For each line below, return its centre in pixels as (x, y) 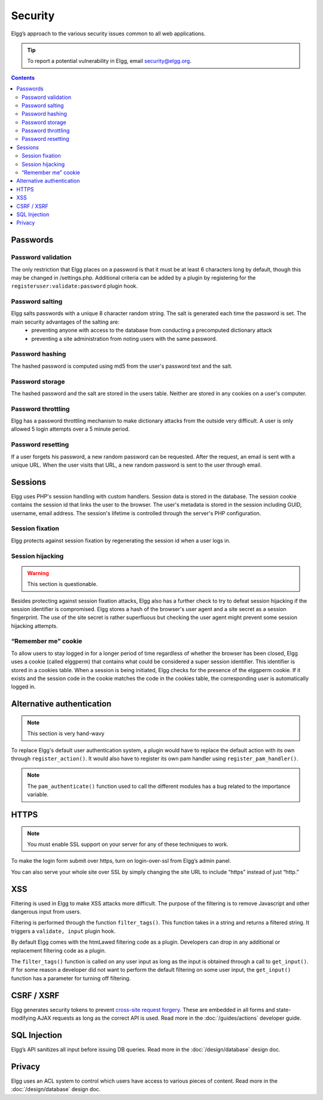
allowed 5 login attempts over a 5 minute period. (70, 429)
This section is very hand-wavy (66, 733)
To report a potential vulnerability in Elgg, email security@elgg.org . (109, 61)
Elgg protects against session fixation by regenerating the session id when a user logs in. (121, 540)
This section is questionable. (63, 584)
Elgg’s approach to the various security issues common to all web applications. (108, 34)
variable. (38, 794)
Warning (38, 573)
